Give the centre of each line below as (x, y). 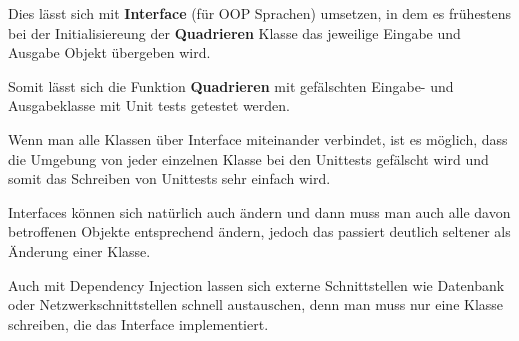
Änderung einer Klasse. (79, 250)
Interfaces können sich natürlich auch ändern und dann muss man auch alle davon (259, 211)
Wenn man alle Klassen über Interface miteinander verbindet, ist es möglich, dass (258, 138)
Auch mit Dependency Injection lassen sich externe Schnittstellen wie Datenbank (256, 284)
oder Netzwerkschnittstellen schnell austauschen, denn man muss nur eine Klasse (256, 304)
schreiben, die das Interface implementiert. (138, 323)
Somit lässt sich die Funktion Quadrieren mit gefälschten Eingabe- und (231, 85)
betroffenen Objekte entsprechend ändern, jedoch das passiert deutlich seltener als (259, 231)
